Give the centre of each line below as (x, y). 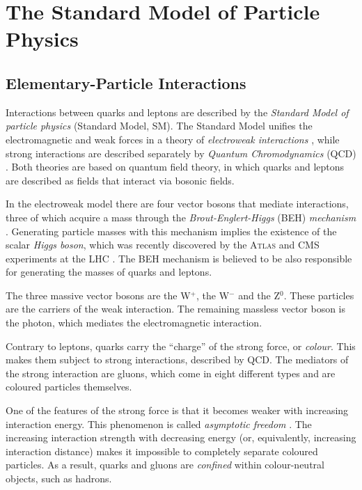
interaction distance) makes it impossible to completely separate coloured (162, 451)
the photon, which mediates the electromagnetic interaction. (134, 323)
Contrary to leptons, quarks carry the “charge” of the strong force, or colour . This (181, 346)
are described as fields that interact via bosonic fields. (120, 180)
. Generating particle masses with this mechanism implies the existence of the (171, 231)
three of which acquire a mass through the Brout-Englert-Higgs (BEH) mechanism (181, 217)
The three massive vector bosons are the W (98, 295)
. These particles (319, 295)
